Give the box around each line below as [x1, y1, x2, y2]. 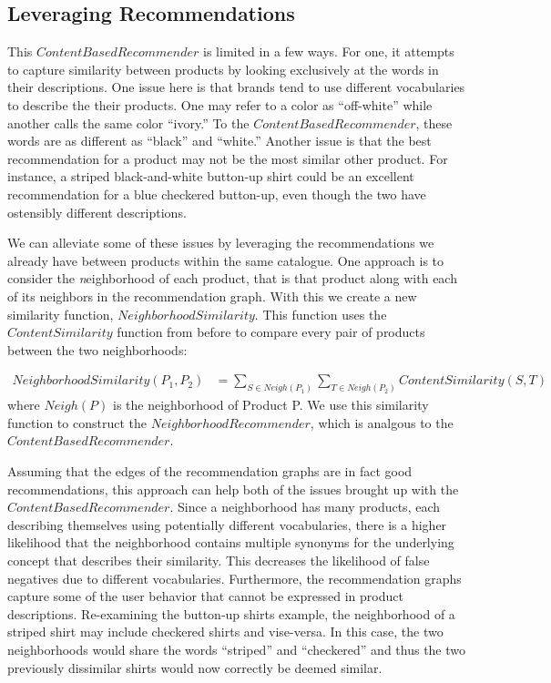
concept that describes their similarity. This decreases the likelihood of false [7, 550, 430, 569]
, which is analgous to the [310, 413, 454, 432]
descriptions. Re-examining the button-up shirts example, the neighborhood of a [7, 604, 455, 623]
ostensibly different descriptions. [7, 202, 187, 221]
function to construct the [7, 413, 147, 432]
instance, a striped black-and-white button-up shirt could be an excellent [7, 167, 414, 186]
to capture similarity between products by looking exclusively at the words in [7, 59, 439, 78]
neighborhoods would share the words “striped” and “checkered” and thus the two [7, 639, 466, 658]
